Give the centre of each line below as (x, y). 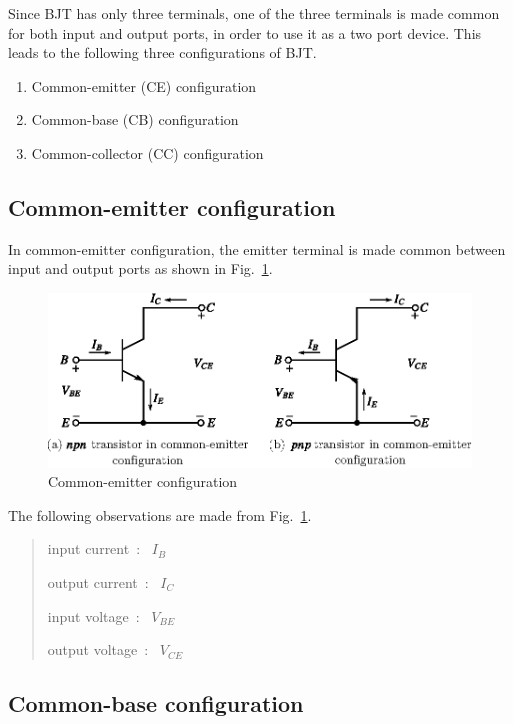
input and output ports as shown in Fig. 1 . (140, 268)
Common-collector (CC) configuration (147, 152)
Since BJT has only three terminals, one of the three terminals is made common (254, 13)
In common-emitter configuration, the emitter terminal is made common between (257, 248)
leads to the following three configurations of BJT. (162, 52)
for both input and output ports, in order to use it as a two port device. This (245, 32)
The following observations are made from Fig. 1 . (160, 514)
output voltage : (98, 649)
